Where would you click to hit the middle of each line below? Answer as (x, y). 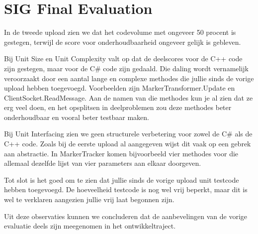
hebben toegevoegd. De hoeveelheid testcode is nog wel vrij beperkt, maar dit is (126, 189)
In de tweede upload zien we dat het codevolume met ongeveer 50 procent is (120, 32)
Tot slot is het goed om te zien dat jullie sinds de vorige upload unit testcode (122, 179)
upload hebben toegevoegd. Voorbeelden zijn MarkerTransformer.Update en (120, 88)
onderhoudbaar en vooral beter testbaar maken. (77, 117)
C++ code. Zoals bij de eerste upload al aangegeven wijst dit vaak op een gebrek (128, 144)
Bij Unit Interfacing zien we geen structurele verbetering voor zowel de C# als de (128, 134)
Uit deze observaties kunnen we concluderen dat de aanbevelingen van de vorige (126, 216)
